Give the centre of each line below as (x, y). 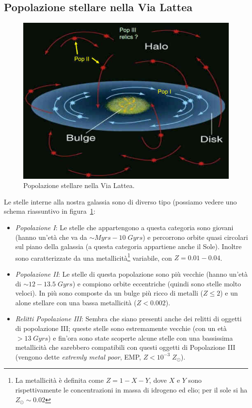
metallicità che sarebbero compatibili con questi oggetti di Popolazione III (125, 347)
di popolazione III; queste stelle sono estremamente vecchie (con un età (121, 328)
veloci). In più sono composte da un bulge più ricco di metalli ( (109, 293)
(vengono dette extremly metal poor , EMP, (78, 356)
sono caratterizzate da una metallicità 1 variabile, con (94, 257)
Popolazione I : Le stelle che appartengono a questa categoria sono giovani (124, 227)
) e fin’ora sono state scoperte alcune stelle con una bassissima (141, 337)
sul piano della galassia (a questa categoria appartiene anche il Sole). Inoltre (128, 246)
